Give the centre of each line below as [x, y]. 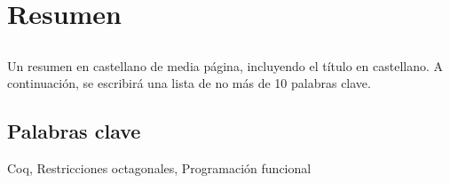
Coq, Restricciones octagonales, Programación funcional [159, 168]
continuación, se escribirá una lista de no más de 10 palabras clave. [189, 83]
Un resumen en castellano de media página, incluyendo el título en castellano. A [225, 65]
